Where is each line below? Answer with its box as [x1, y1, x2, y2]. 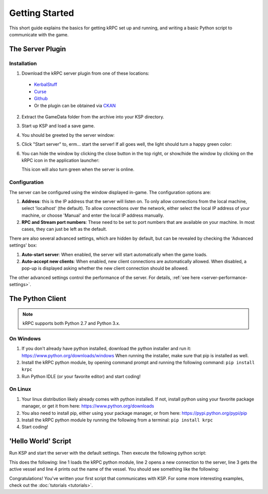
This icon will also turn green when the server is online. [21, 167, 134, 173]
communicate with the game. [9, 31, 69, 37]
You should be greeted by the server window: [21, 132, 115, 138]
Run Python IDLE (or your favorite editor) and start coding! [21, 373, 141, 379]
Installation [9, 60, 37, 67]
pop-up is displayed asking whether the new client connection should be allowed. [21, 265, 189, 271]
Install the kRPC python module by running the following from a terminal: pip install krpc [21, 417, 213, 423]
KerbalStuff [34, 82, 58, 88]
